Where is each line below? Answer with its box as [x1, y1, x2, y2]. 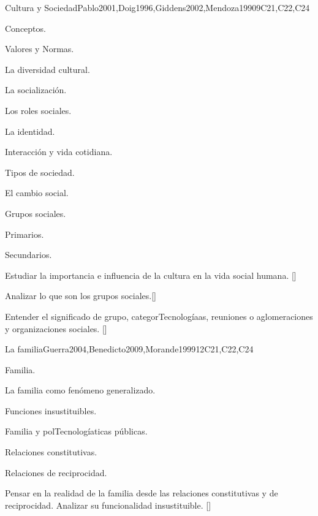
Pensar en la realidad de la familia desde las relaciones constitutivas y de [5, 487, 278, 499]
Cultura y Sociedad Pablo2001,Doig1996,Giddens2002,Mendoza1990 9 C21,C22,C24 [5, 1, 310, 13]
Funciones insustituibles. [5, 404, 97, 417]
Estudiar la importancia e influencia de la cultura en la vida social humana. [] [5, 268, 297, 281]
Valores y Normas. [5, 42, 74, 55]
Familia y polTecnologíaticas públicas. [5, 425, 148, 438]
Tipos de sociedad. [5, 165, 75, 178]
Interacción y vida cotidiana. [5, 145, 113, 158]
